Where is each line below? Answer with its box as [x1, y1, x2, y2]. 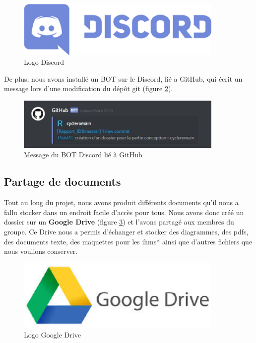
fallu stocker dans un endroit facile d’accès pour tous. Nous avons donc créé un [4, 207, 244, 217]
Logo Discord [24, 57, 64, 67]
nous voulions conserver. [4, 246, 78, 256]
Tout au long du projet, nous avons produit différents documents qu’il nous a [4, 197, 239, 208]
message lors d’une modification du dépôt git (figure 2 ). [4, 83, 173, 94]
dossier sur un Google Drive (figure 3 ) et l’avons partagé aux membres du [4, 217, 234, 227]
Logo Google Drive [24, 330, 81, 340]
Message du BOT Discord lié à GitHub [24, 149, 142, 160]
